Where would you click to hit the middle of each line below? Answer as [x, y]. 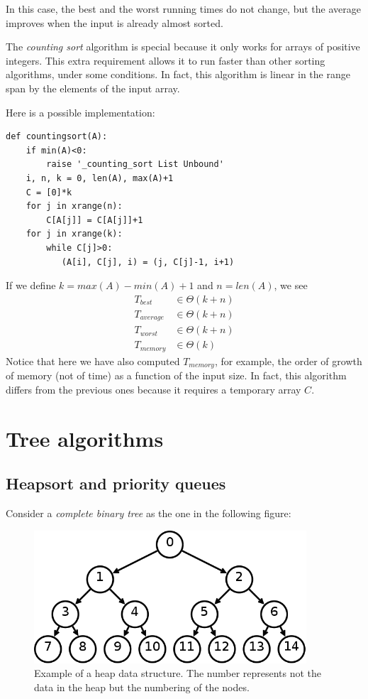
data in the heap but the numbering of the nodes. [142, 687]
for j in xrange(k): [74, 234]
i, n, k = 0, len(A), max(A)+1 [100, 178]
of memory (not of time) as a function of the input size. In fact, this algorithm [176, 375]
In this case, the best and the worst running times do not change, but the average [183, 9]
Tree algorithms [85, 438]
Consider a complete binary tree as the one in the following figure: [149, 513]
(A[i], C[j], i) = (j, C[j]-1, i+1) [148, 262]
